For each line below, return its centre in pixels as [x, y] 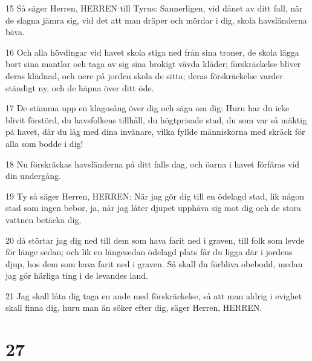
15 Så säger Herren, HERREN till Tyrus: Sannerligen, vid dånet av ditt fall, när [154, 8]
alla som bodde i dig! [44, 143]
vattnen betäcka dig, [44, 219]
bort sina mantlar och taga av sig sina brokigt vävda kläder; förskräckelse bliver [153, 64]
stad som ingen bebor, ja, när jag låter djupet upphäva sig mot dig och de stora [153, 208]
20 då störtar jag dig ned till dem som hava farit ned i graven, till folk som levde [155, 240]
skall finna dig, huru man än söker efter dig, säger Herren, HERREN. [134, 307]
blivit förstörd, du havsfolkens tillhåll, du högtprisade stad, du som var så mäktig [156, 119]
